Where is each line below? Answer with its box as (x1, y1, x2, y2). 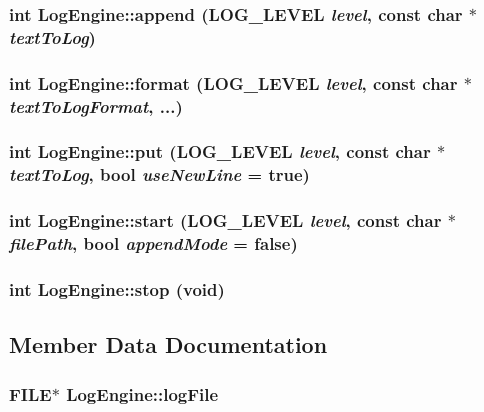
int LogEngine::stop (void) (9, 276, 225, 301)
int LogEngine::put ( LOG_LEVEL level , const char (9, 139, 431, 164)
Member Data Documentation (9, 329, 328, 360)
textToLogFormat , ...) (9, 93, 183, 118)
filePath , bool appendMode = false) (9, 231, 298, 256)
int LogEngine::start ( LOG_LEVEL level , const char (9, 208, 442, 233)
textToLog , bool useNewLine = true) (9, 162, 310, 187)
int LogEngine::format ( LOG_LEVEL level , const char (9, 70, 458, 95)
